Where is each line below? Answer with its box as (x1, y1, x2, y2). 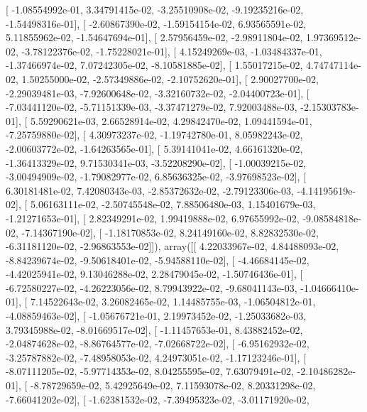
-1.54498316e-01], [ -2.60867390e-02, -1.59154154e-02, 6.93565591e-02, (6, 16, 307, 31)
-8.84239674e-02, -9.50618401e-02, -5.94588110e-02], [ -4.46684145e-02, (6, 252, 310, 267)
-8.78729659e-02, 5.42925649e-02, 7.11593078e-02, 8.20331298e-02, (30, 378, 316, 393)
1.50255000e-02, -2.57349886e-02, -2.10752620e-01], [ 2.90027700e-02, (21, 71, 319, 86)
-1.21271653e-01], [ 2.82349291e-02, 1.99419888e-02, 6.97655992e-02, (6, 210, 300, 225)
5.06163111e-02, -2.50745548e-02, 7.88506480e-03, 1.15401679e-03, (30, 197, 316, 212)
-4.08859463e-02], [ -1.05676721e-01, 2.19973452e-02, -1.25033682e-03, (6, 308, 307, 323)
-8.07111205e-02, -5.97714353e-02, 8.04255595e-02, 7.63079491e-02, (6, 364, 294, 379)
